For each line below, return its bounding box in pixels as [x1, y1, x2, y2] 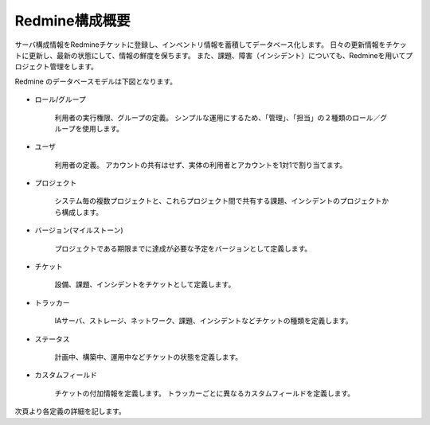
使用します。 [82, 123, 123, 133]
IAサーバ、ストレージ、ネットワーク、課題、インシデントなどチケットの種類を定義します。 [54, 316, 353, 326]
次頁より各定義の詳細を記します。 [14, 407, 127, 416]
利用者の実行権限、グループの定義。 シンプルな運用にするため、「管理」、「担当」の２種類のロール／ [54, 112, 381, 123]
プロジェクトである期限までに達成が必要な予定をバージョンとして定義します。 [54, 244, 312, 253]
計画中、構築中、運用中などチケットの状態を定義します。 [54, 352, 243, 361]
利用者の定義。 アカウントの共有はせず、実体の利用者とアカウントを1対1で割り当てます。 [54, 160, 347, 170]
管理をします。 [49, 62, 99, 72]
